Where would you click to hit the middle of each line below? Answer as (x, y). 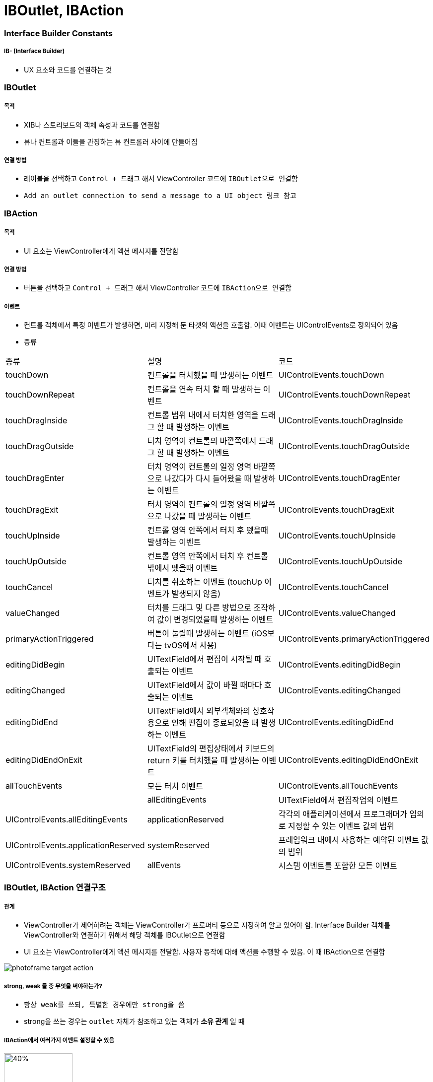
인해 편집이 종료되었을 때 (215, 723)
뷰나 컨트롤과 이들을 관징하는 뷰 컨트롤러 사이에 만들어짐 (111, 141)
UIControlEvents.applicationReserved (75, 845)
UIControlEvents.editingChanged (340, 691)
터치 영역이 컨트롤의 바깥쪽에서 (202, 441)
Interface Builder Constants (59, 33)
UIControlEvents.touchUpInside (337, 536)
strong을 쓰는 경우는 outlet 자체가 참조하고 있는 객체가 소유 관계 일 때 (134, 1021)
